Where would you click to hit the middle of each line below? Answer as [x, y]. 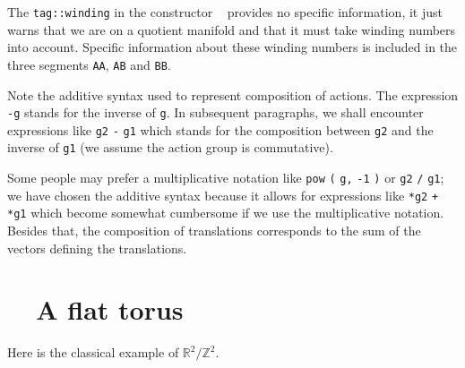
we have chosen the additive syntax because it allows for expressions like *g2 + [223, 195]
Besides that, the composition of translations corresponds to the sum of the [214, 231]
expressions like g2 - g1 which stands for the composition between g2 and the [220, 129]
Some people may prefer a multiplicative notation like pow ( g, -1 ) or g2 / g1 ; [226, 178]
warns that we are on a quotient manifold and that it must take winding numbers [232, 29]
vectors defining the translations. [97, 248]
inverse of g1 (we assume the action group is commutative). [170, 147]
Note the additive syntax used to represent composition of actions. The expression [233, 94]
